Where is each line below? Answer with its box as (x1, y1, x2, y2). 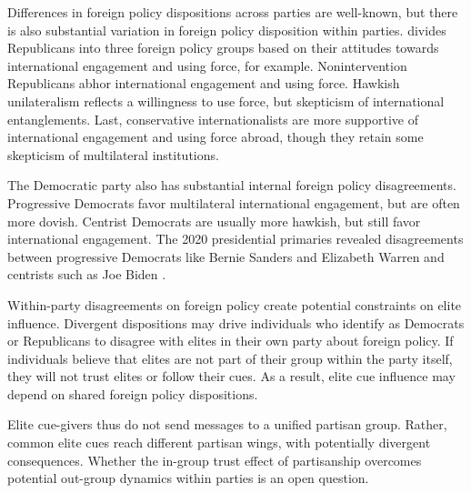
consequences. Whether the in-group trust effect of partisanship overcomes (7, 450, 422, 469)
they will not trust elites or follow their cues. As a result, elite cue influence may (7, 367, 456, 386)
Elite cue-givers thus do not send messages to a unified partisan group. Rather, (7, 415, 447, 434)
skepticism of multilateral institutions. (7, 145, 219, 164)
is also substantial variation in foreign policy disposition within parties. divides (7, 20, 446, 39)
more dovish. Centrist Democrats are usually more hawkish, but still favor (7, 211, 421, 230)
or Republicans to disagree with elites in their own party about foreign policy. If (7, 331, 454, 350)
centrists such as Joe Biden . (7, 265, 166, 284)
